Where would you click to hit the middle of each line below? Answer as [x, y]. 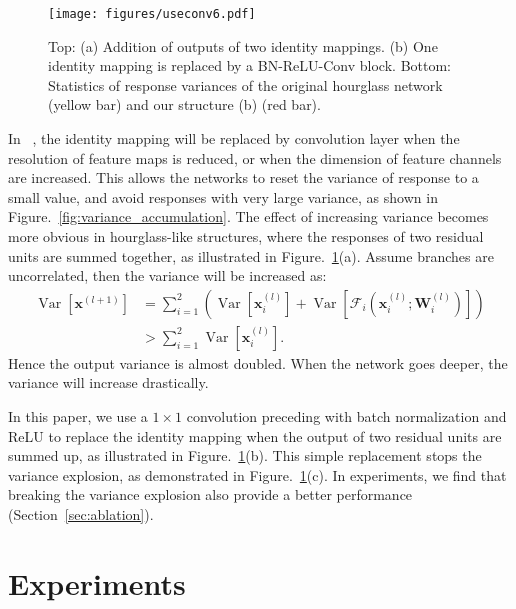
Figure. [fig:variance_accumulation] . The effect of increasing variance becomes [248, 216]
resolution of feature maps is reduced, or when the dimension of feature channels [255, 157]
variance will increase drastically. [108, 382]
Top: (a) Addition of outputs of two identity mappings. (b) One [243, 45]
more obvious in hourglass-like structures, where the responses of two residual [246, 236]
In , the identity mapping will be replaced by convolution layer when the [234, 138]
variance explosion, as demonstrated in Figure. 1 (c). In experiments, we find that [257, 474]
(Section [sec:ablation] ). [81, 514]
